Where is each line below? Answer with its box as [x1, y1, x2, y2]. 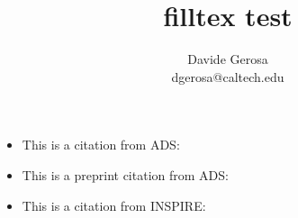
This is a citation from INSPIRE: [22, 195, 206, 214]
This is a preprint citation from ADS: [22, 165, 229, 184]
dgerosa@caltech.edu [171, 67, 284, 86]
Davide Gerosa [187, 50, 268, 68]
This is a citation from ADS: [22, 135, 180, 154]
